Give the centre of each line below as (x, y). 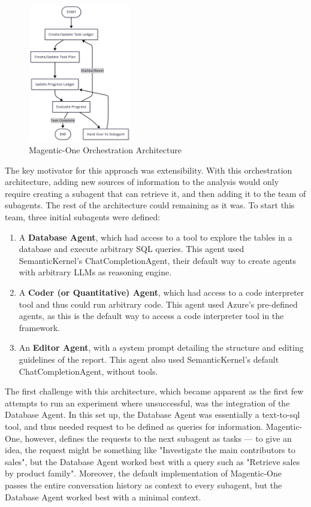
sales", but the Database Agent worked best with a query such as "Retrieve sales (153, 461)
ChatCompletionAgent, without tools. (88, 371)
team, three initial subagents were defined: (83, 217)
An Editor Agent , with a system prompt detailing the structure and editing (161, 347)
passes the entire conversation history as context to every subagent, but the (144, 485)
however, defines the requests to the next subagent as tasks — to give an (158, 438)
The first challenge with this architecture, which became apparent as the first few (154, 391)
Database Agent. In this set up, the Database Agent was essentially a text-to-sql (153, 415)
